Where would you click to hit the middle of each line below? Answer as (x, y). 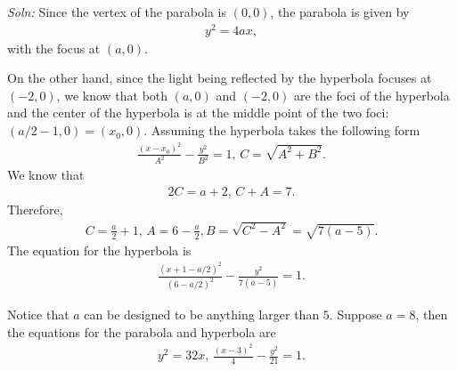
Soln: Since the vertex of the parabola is (117, 12)
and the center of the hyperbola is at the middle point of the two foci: (198, 113)
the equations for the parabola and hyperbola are (142, 331)
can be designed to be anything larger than (202, 315)
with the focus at (54, 48)
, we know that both (112, 95)
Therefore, (35, 210)
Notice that (38, 315)
